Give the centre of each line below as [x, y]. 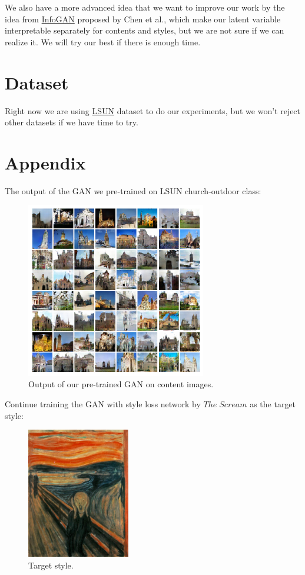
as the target [273, 404]
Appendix [45, 162]
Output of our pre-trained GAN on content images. [121, 384]
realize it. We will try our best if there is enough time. [103, 41]
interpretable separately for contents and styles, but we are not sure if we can [145, 30]
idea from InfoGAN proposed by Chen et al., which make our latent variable [143, 19]
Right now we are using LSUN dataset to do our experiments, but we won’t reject [153, 110]
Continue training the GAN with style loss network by [103, 404]
